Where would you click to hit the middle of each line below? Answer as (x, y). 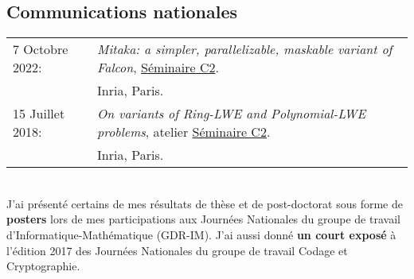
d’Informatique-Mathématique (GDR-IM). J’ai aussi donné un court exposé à (201, 234)
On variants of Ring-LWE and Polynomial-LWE (232, 114)
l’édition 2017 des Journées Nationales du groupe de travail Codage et (177, 250)
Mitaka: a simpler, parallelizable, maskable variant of (245, 49)
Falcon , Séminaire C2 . (158, 68)
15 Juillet (39, 114)
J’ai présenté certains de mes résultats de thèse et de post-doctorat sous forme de (205, 203)
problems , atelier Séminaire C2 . (184, 132)
